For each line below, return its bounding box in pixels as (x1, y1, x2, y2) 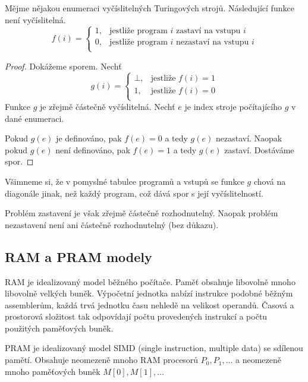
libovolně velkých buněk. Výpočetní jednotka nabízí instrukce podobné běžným (5, 287, 293, 299)
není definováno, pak (55, 143, 130, 156)
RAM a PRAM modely (5, 247, 152, 266)
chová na (253, 175, 286, 187)
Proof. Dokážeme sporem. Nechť (5, 59, 122, 72)
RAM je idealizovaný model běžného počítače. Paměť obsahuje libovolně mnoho (5, 275, 296, 288)
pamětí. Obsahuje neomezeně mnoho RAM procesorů (5, 353, 199, 366)
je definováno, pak (56, 132, 122, 144)
